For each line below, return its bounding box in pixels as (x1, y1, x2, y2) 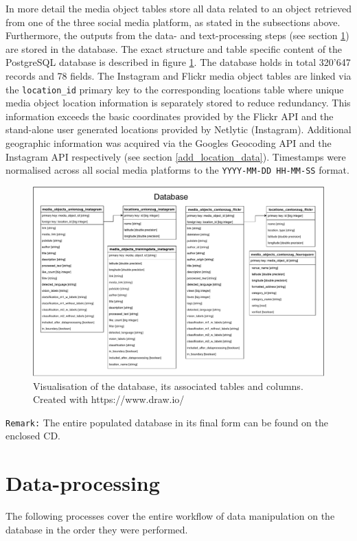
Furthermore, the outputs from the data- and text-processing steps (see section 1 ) (5, 28, 349, 43)
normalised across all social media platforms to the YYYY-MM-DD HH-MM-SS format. (5, 163, 349, 177)
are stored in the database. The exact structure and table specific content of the (5, 41, 343, 56)
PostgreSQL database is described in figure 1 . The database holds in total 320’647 (5, 55, 351, 69)
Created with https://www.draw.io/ (33, 392, 185, 406)
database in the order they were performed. (5, 522, 188, 536)
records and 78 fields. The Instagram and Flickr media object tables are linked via (5, 68, 352, 82)
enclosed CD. (5, 428, 60, 443)
